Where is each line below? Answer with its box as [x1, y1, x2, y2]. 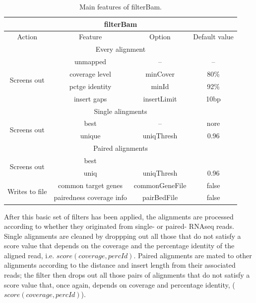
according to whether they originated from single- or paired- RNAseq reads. [4, 221, 234, 231]
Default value [193, 31, 234, 42]
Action [17, 31, 37, 42]
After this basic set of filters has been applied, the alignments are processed [4, 211, 234, 221]
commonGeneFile [133, 180, 187, 190]
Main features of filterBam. [79, 1, 162, 11]
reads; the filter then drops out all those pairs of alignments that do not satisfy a [4, 270, 250, 280]
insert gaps [73, 93, 107, 103]
